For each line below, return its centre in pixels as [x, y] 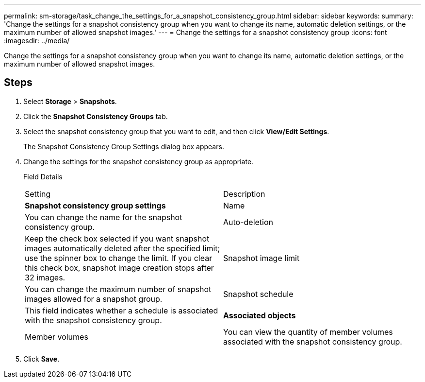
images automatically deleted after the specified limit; [123, 248]
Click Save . [41, 359]
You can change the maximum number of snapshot [118, 289]
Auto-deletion [248, 222]
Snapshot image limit [262, 258]
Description [244, 194]
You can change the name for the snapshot [104, 217]
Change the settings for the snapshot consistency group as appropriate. [139, 161]
